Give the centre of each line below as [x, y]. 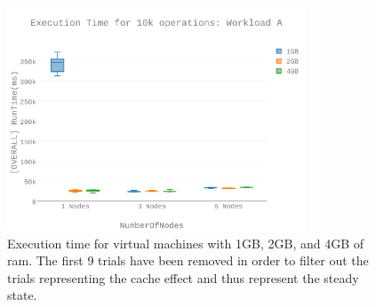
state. [22, 295]
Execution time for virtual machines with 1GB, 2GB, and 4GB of [186, 243]
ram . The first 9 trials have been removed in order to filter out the [188, 260]
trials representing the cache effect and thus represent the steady [183, 277]
